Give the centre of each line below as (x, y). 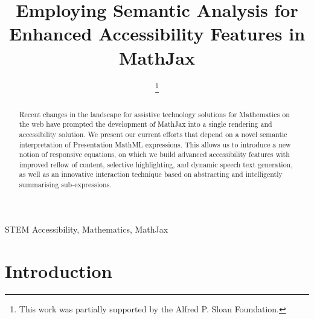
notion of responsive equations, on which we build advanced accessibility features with (154, 154)
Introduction (59, 270)
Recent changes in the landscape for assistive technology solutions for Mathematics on (154, 114)
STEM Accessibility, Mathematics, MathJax (87, 229)
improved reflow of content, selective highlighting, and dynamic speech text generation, (156, 164)
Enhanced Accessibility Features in (157, 34)
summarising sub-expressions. (65, 185)
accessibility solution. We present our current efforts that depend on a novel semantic (153, 134)
